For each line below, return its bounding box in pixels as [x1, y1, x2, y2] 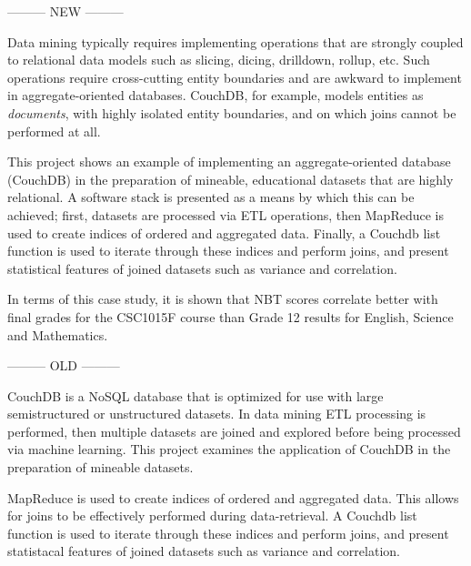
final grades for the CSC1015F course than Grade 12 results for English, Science [7, 307, 454, 326]
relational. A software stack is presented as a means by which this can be [7, 187, 415, 207]
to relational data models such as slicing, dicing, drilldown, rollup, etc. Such [7, 50, 430, 69]
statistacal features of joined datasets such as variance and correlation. [7, 541, 400, 561]
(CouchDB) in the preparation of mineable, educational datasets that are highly [7, 169, 454, 188]
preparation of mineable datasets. [7, 458, 194, 477]
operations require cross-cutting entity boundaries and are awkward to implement [7, 67, 462, 86]
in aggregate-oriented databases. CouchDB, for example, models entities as [7, 86, 424, 105]
